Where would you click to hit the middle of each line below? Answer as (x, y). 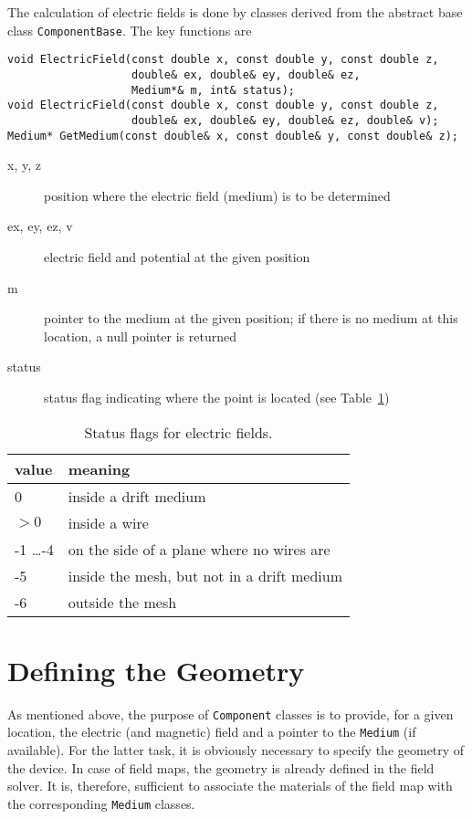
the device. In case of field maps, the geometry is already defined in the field (221, 767)
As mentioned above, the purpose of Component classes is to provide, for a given (231, 714)
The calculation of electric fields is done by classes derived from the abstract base (235, 12)
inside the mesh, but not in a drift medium (205, 575)
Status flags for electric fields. (178, 432)
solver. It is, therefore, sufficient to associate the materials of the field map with (230, 786)
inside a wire (108, 522)
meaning (99, 468)
